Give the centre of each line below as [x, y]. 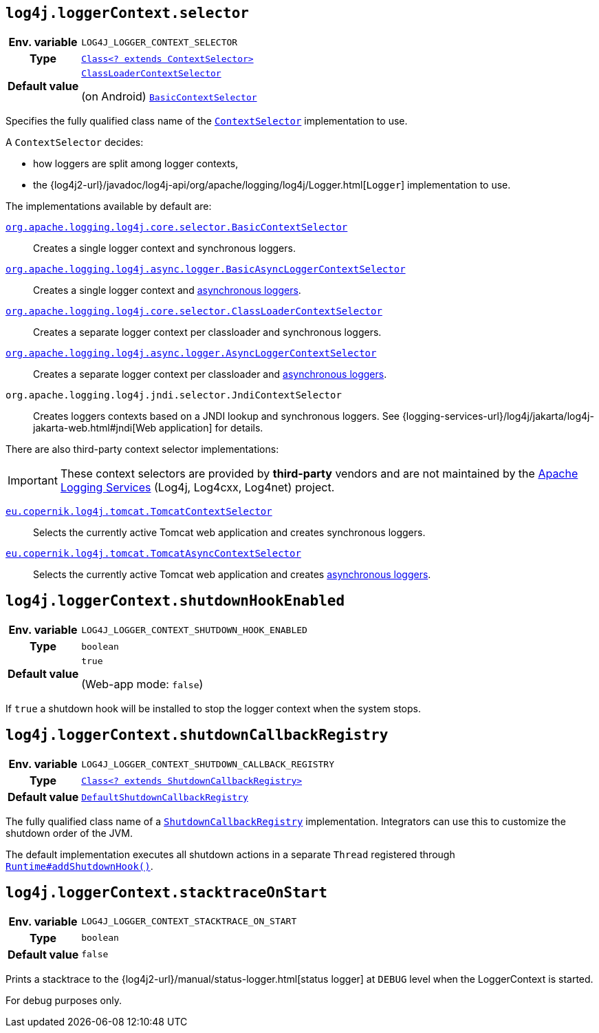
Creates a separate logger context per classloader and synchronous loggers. [207, 332]
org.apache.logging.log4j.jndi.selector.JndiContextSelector [174, 395]
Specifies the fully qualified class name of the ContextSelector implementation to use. [207, 121]
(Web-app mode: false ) [142, 684]
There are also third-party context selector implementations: [142, 449]
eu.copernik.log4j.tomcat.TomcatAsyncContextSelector [153, 554]
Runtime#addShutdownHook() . [79, 866]
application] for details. [211, 428]
